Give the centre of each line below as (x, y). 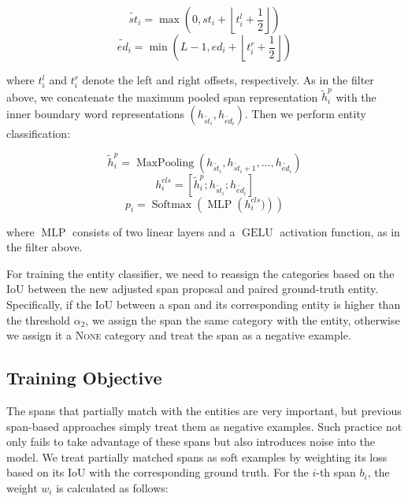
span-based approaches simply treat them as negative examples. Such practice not (204, 426)
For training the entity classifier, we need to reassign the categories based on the (200, 273)
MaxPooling (165, 163)
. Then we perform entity (305, 114)
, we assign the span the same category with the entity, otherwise (243, 319)
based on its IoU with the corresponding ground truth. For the (158, 472)
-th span (336, 472)
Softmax (172, 204)
